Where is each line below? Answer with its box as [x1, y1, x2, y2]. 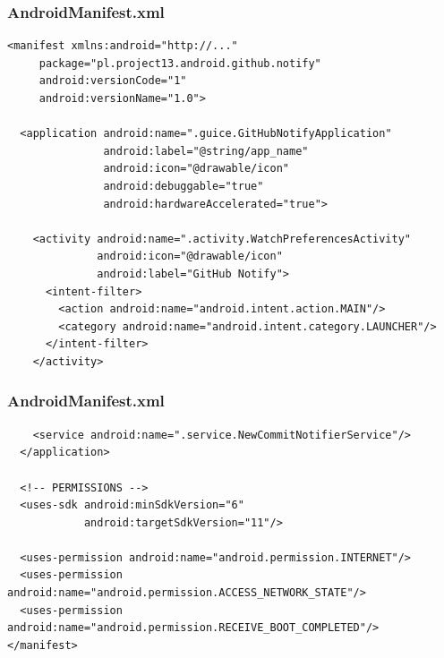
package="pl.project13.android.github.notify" [38, 56, 321, 70]
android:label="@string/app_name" [103, 144, 309, 158]
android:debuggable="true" [103, 179, 264, 192]
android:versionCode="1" [38, 74, 187, 88]
